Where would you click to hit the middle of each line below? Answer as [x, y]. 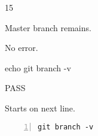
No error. [22, 48]
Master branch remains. [48, 27]
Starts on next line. [40, 108]
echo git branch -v [38, 67]
